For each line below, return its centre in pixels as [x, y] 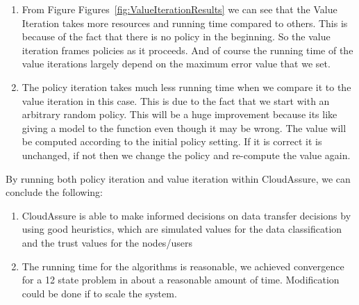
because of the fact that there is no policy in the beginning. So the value [176, 36]
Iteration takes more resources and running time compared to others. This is [185, 23]
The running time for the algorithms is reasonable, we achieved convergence [183, 266]
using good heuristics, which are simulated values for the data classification [182, 229]
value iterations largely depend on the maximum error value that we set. [176, 64]
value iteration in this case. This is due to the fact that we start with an [176, 100]
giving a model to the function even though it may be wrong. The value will [184, 127]
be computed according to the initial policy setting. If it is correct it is [172, 141]
